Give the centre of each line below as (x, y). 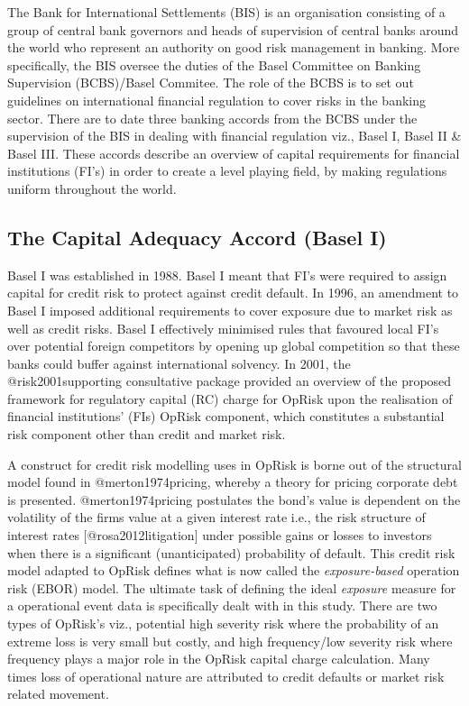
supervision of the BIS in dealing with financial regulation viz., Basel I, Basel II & (234, 136)
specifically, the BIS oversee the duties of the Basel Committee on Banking (214, 64)
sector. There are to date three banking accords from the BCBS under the (212, 118)
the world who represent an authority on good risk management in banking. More (234, 47)
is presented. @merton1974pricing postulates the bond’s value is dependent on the (234, 499)
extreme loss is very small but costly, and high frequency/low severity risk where (230, 641)
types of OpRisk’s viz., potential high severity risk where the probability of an (223, 623)
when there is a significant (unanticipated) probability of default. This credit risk (231, 552)
